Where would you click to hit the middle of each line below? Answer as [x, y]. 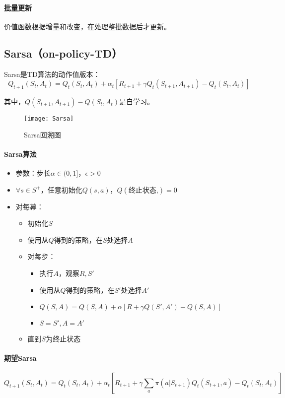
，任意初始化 [61, 189]
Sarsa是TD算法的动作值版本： [52, 74]
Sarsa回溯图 [42, 134]
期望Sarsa [20, 358]
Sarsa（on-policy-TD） [63, 53]
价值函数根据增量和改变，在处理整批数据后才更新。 [87, 26]
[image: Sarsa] [49, 118]
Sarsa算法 [20, 154]
